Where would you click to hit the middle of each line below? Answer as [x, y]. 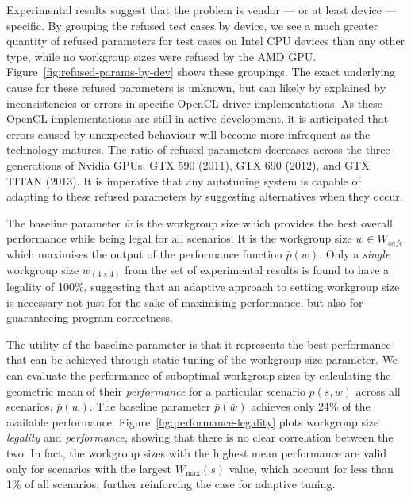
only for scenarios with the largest [89, 468]
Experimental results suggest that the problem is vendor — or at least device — [202, 10]
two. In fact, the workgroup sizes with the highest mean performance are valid [197, 452]
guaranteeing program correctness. [90, 317]
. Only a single [355, 253]
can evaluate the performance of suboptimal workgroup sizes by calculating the [199, 375]
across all [378, 390]
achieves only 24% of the [311, 406]
